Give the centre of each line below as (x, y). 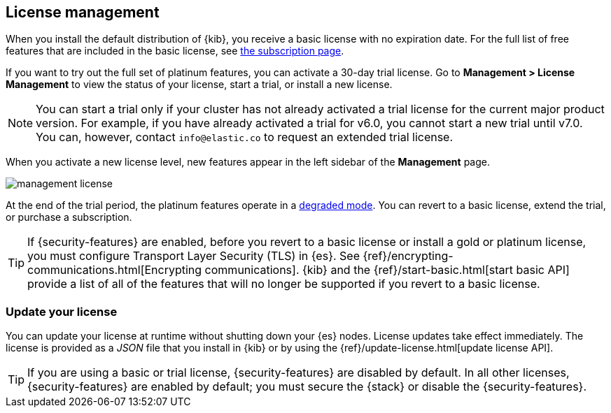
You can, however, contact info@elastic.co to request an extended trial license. (245, 137)
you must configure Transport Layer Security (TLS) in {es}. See (194, 256)
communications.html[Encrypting (115, 270)
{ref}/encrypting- (408, 256)
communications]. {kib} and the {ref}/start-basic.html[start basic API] (387, 270)
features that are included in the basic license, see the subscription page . (175, 51)
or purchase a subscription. (69, 217)
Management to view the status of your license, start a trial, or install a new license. (199, 85)
